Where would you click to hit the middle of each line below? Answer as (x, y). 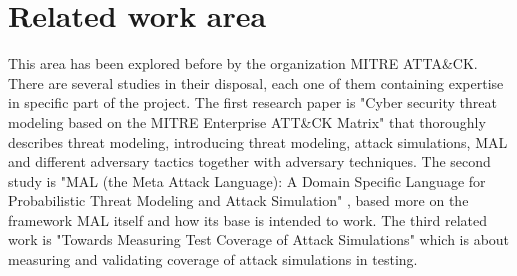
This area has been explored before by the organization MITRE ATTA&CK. (243, 63)
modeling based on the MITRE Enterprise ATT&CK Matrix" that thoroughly (247, 121)
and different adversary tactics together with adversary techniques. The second (249, 161)
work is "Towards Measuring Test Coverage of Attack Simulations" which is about (259, 239)
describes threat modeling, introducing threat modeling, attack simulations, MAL (258, 141)
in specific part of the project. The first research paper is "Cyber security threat (252, 102)
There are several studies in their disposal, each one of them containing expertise (256, 82)
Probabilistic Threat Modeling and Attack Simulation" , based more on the (238, 200)
